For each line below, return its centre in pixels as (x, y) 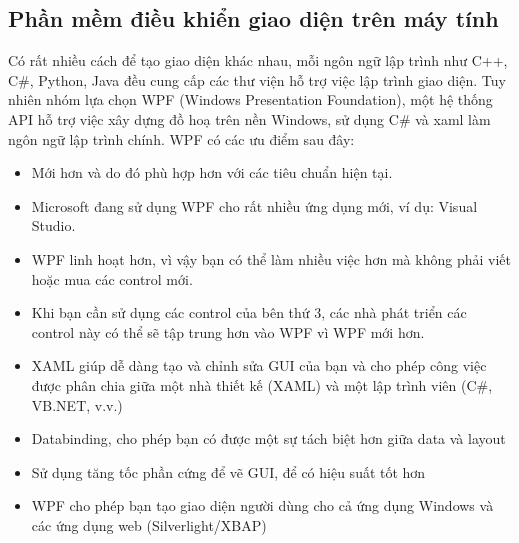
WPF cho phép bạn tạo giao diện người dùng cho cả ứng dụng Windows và (262, 505)
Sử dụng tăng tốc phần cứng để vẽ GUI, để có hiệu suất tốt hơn (228, 471)
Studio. (53, 225)
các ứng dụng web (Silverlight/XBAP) (149, 524)
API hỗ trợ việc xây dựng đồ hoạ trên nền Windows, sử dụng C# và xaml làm (249, 118)
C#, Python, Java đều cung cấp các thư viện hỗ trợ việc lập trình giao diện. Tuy (257, 79)
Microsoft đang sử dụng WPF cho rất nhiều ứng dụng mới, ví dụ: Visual (254, 205)
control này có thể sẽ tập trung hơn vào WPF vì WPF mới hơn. (228, 331)
